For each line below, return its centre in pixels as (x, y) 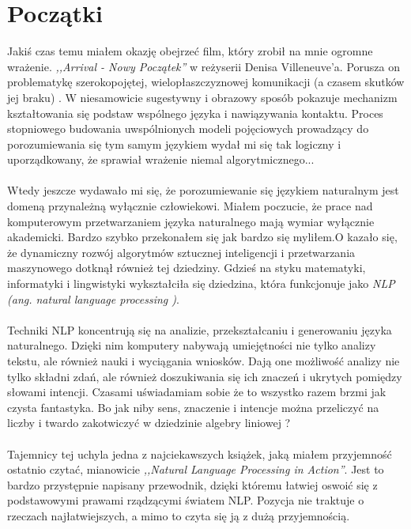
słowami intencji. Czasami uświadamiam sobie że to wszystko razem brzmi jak (197, 392)
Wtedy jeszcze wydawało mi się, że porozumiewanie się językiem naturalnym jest (203, 190)
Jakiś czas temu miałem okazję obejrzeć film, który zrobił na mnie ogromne (190, 51)
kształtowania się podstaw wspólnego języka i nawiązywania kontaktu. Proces (195, 113)
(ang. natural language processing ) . (93, 299)
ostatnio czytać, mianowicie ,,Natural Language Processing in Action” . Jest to (196, 469)
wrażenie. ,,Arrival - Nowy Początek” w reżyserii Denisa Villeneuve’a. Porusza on (204, 66)
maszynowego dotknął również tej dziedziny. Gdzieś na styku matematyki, (187, 268)
